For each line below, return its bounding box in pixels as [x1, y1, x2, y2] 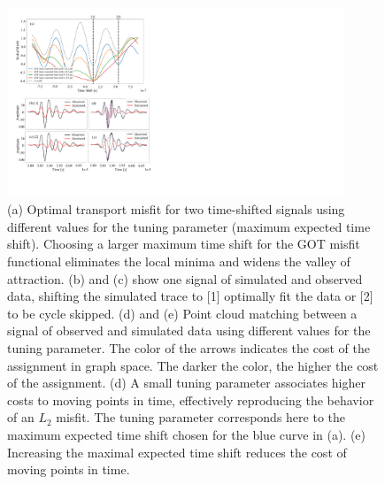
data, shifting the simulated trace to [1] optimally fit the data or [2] [7, 287, 373, 305]
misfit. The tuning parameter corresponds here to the [56, 408, 346, 426]
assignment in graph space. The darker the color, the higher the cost [7, 356, 379, 374]
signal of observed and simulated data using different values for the [7, 321, 371, 340]
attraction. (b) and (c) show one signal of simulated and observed [7, 269, 363, 288]
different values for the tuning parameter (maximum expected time [7, 217, 371, 235]
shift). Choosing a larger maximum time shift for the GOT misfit [7, 234, 360, 253]
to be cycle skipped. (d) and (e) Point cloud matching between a [7, 303, 358, 322]
